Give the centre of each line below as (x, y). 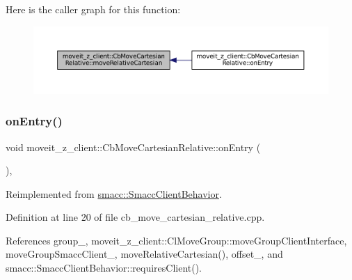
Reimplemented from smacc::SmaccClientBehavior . (114, 193)
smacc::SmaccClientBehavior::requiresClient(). (104, 268)
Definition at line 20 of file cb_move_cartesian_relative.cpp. (135, 217)
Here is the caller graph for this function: (93, 9)
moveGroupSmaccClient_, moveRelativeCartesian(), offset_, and (144, 254)
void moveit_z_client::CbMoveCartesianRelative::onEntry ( (133, 147)
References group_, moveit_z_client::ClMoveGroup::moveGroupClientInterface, (176, 240)
